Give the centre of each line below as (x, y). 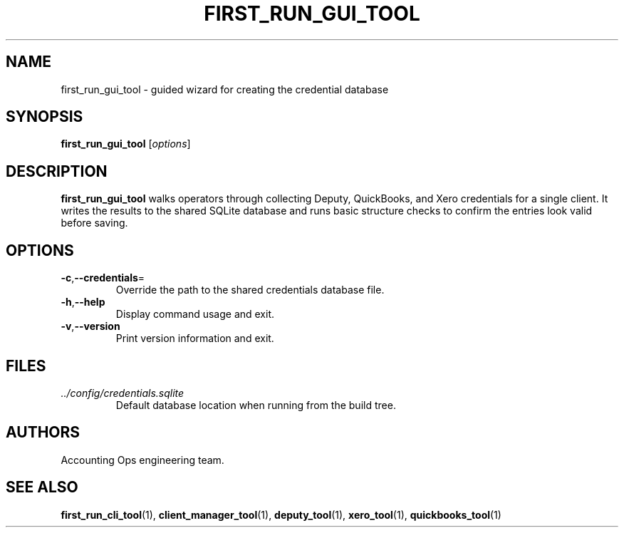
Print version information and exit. (195, 338)
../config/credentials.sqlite (123, 393)
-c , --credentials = (103, 278)
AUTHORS (43, 433)
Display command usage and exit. (195, 314)
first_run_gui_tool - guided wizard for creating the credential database (225, 89)
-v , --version (90, 326)
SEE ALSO (42, 487)
